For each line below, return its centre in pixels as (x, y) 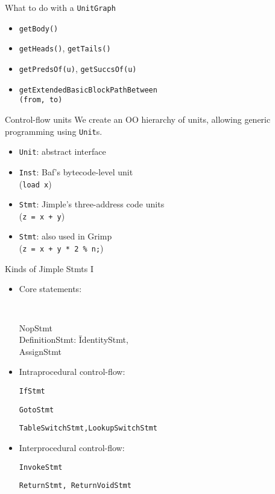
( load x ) (35, 184)
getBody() (39, 29)
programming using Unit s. (54, 131)
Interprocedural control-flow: (72, 447)
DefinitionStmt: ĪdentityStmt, (74, 340)
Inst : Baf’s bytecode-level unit (76, 171)
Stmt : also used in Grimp (65, 236)
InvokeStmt (41, 467)
